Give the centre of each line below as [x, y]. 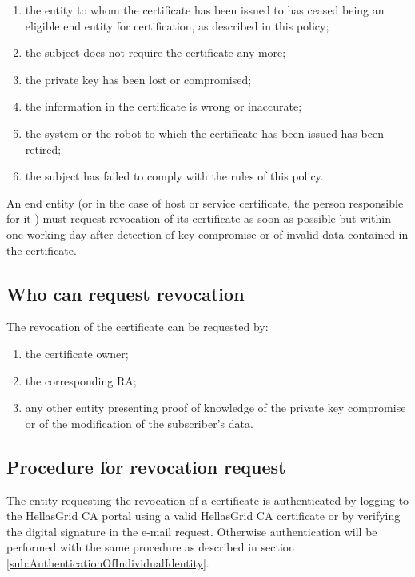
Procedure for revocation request [146, 466]
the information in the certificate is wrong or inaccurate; [164, 106]
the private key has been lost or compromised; [138, 79]
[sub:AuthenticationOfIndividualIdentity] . [108, 562]
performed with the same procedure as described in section [151, 547]
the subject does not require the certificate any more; [156, 52]
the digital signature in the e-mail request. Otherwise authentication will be [192, 531]
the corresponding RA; [81, 380]
